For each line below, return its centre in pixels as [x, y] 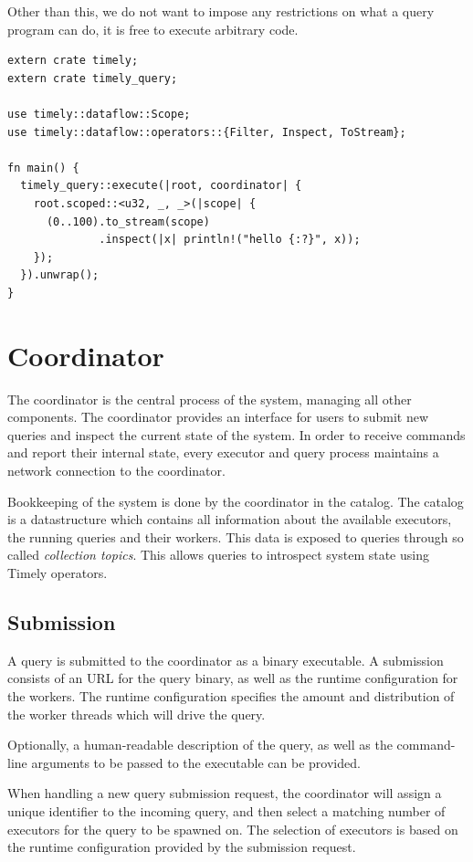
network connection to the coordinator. [116, 470]
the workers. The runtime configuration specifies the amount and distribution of [231, 695]
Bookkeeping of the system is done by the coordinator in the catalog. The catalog [236, 501]
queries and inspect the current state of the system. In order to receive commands [236, 434]
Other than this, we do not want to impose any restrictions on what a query [221, 11]
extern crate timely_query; [93, 78]
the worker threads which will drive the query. [137, 714]
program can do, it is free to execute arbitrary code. [153, 29]
